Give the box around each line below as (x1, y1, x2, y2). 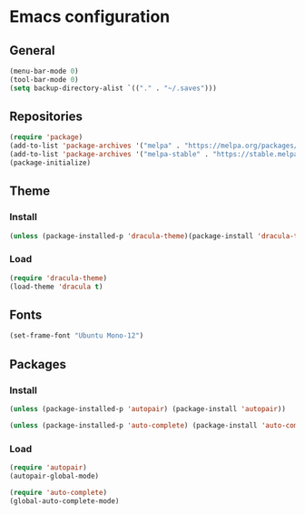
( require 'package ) (9, 133, 84, 142)
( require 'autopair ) (9, 462, 88, 472)
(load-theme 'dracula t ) (9, 282, 103, 291)
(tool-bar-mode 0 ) (9, 75, 79, 84)
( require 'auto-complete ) (9, 488, 107, 497)
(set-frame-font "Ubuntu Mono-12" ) (9, 331, 144, 340)
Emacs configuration (9, 6, 171, 27)
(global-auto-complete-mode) (9, 496, 120, 506)
